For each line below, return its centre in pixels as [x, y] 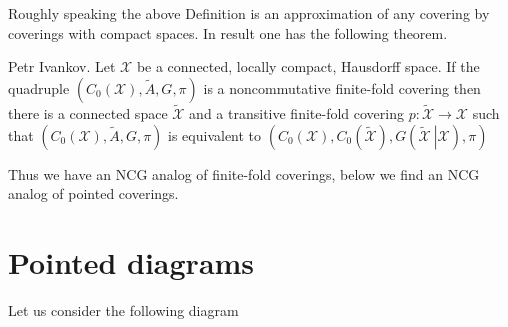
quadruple [39, 87]
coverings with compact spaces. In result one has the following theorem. [228, 32]
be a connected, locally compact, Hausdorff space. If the [308, 66]
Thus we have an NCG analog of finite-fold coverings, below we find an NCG [244, 173]
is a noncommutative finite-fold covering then [342, 87]
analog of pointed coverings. [93, 193]
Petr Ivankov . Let [62, 66]
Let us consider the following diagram [123, 309]
